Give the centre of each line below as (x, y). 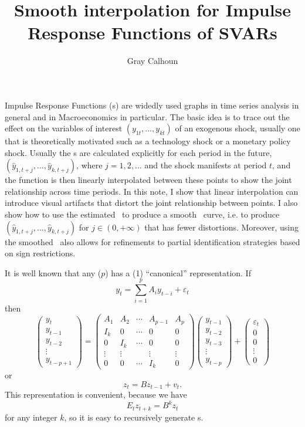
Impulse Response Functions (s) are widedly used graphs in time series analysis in (152, 105)
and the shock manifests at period (206, 165)
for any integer (31, 417)
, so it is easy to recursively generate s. (134, 417)
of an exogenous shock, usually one (238, 128)
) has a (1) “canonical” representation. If (178, 272)
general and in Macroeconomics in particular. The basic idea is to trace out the (147, 116)
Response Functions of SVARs (152, 33)
